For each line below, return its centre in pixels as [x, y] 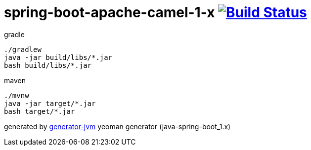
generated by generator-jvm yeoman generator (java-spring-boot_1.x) [117, 126]
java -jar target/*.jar [50, 103]
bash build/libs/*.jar [48, 65]
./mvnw [17, 95]
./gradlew [23, 49]
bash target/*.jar [40, 111]
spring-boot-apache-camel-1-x [110, 12]
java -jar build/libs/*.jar [58, 57]
